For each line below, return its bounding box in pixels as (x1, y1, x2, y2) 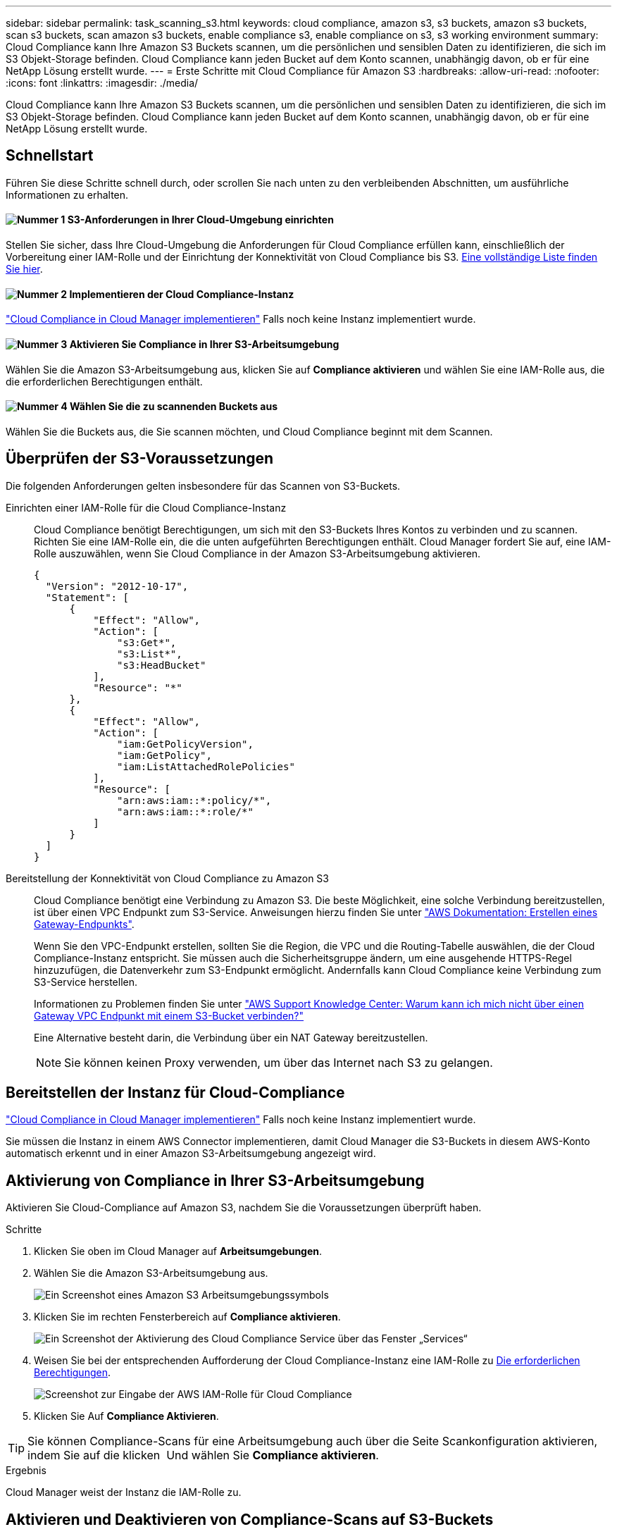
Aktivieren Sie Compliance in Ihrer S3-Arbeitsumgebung (69, 338, 339, 350)
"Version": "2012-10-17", (45, 580, 189, 592)
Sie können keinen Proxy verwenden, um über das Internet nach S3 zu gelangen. (64, 1055, 493, 1070)
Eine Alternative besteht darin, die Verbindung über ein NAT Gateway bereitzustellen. (34, 1031, 428, 1044)
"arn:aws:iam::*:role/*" (117, 805, 254, 817)
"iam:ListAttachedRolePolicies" (117, 760, 295, 772)
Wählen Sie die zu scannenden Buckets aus (70, 400, 278, 413)
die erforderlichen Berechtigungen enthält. (6, 375, 203, 388)
